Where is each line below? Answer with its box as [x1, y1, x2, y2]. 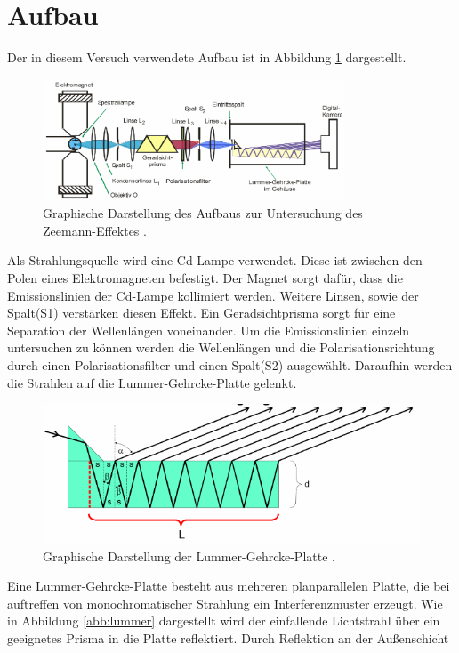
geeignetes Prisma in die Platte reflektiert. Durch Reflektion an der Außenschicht [7, 628, 449, 647]
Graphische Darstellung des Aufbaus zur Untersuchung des [43, 204, 363, 222]
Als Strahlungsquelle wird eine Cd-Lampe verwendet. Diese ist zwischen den [7, 251, 423, 270]
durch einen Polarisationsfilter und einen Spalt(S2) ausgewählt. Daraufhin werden [7, 355, 453, 374]
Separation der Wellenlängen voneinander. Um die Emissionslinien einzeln [7, 320, 410, 339]
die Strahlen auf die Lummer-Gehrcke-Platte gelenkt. [7, 373, 297, 391]
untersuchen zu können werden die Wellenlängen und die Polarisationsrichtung [7, 338, 435, 357]
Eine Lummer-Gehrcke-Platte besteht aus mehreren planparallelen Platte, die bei [7, 576, 450, 595]
